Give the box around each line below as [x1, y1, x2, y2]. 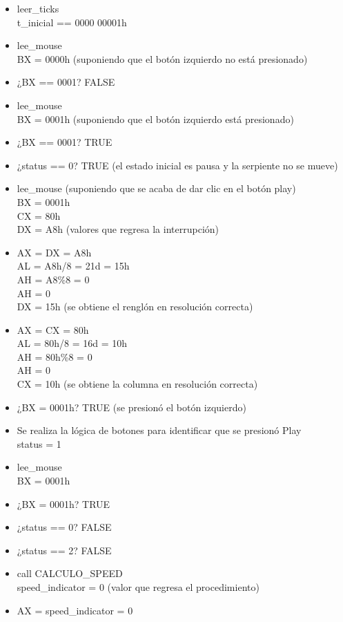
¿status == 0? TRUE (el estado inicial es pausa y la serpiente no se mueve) [17, 158, 338, 172]
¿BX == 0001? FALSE [17, 75, 115, 89]
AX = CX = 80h [17, 322, 89, 337]
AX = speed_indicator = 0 [17, 603, 133, 617]
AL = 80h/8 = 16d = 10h [17, 336, 128, 350]
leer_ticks [17, 1, 59, 15]
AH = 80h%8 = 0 [17, 349, 92, 364]
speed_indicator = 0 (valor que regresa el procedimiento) [17, 580, 259, 594]
